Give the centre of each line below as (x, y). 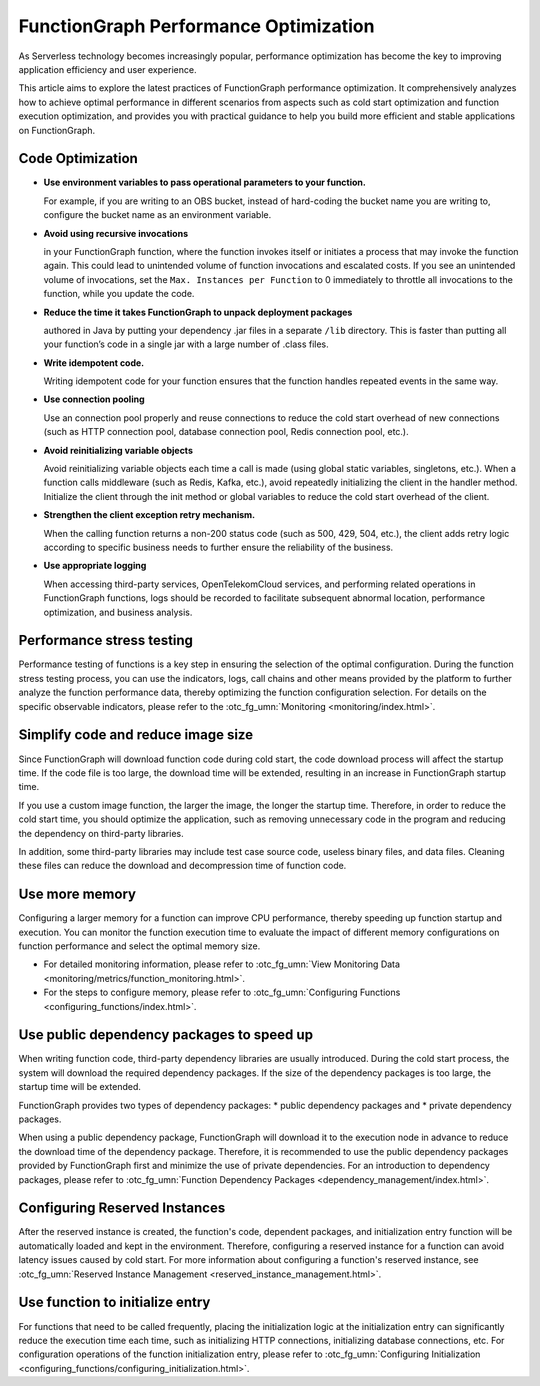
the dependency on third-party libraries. (101, 833)
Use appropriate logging (95, 566)
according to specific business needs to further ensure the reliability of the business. (218, 547)
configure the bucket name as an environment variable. (157, 215)
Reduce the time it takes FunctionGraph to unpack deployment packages (198, 312)
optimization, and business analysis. (118, 612)
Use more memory (77, 894)
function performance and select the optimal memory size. (139, 946)
